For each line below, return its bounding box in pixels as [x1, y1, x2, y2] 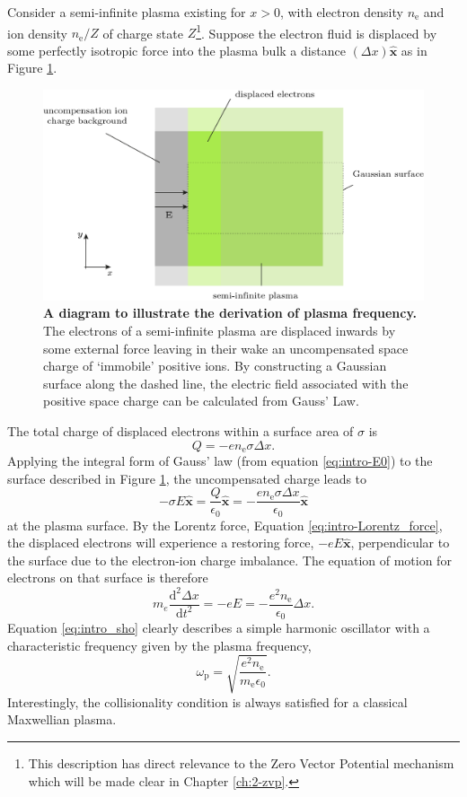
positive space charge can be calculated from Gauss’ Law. [43, 391, 359, 410]
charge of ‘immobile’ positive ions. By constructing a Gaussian [43, 356, 387, 375]
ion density [7, 23, 67, 42]
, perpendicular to [350, 533, 450, 552]
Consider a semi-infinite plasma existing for [7, 3, 246, 21]
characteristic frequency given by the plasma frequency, [7, 635, 312, 654]
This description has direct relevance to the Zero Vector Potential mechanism [28, 754, 454, 773]
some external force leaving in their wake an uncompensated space [43, 338, 409, 357]
